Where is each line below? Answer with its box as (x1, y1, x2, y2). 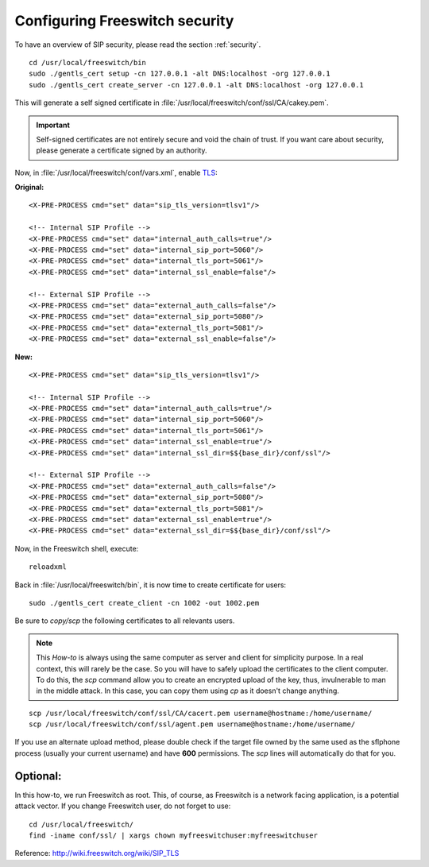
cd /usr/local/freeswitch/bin (29, 58, 147, 67)
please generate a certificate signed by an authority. (36, 145, 207, 155)
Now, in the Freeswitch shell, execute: (14, 544, 139, 553)
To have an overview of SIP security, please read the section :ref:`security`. (14, 40, 261, 49)
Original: (14, 183, 44, 192)
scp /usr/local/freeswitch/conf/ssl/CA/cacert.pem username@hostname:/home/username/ (29, 708, 373, 718)
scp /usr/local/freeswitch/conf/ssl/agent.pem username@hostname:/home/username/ (29, 720, 356, 729)
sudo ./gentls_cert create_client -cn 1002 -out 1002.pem (29, 598, 260, 607)
